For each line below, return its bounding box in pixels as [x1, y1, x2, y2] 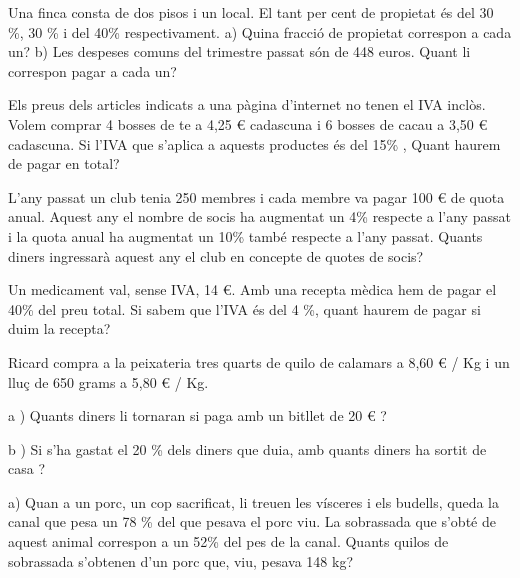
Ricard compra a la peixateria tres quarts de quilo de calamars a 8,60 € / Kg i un [8, 351, 510, 372]
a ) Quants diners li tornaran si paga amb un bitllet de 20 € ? [8, 405, 387, 426]
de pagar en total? [8, 153, 120, 174]
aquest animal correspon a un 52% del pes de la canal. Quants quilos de [8, 531, 449, 552]
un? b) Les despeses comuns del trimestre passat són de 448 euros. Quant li [8, 41, 471, 62]
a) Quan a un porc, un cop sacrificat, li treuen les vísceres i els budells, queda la [8, 491, 499, 512]
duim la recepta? [8, 318, 111, 339]
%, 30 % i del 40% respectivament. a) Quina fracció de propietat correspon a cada [8, 21, 512, 42]
